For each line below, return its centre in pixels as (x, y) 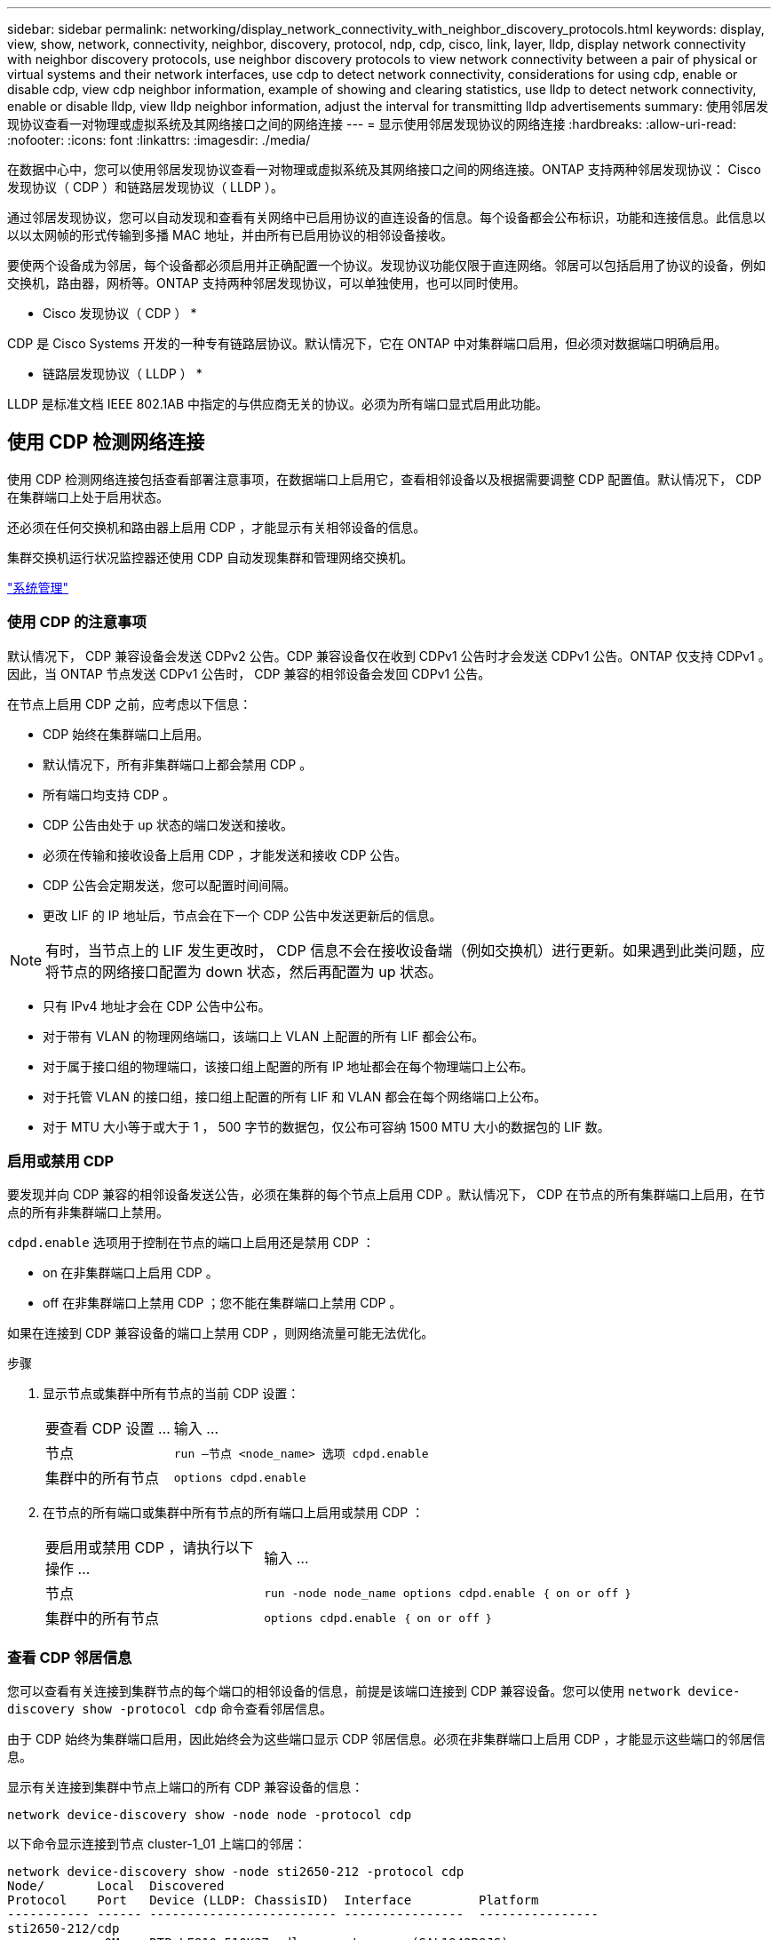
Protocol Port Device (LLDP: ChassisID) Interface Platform (273, 1900)
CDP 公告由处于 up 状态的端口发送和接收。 (168, 824)
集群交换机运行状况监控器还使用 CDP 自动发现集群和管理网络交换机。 (210, 557)
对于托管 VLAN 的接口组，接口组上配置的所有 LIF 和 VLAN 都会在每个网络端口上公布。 (295, 1096)
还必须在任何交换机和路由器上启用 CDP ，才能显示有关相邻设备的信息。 (217, 527)
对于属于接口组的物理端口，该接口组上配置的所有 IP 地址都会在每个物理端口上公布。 (288, 1066)
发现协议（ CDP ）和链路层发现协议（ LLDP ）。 (145, 187)
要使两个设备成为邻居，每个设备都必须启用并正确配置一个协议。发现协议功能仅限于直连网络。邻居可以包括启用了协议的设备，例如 (386, 265)
